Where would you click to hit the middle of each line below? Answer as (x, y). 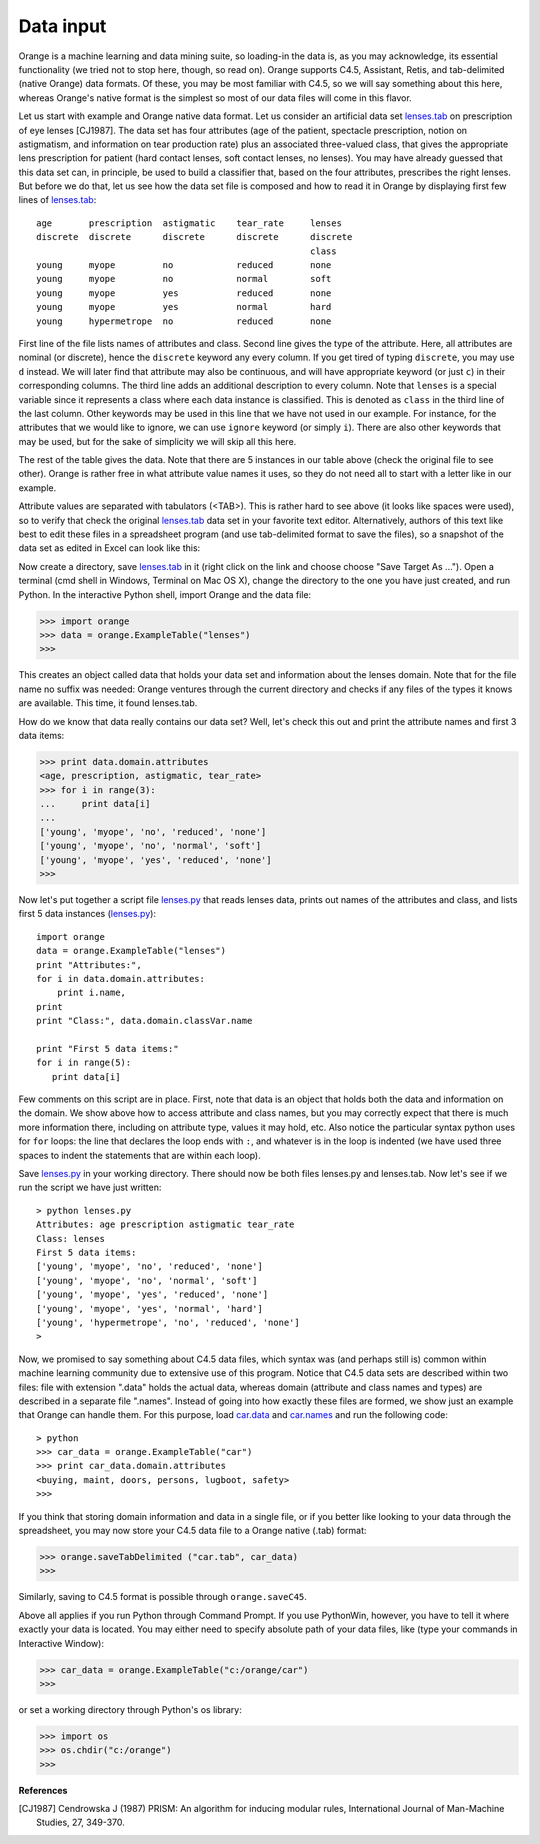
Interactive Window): (61, 1643)
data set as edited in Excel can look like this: (109, 548)
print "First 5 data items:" (107, 1048)
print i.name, (91, 993)
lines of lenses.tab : (57, 200)
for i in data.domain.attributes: (120, 978)
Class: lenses (70, 1238)
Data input (62, 26)
